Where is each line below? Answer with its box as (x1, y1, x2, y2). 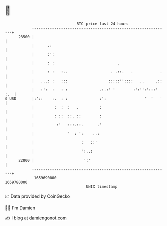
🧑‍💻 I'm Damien (5, 205, 36, 211)
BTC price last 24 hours (76, 21, 129, 26)
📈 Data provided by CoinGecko (5, 193, 70, 199)
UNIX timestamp (86, 184, 118, 189)
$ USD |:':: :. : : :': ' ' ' (5, 96, 163, 101)
